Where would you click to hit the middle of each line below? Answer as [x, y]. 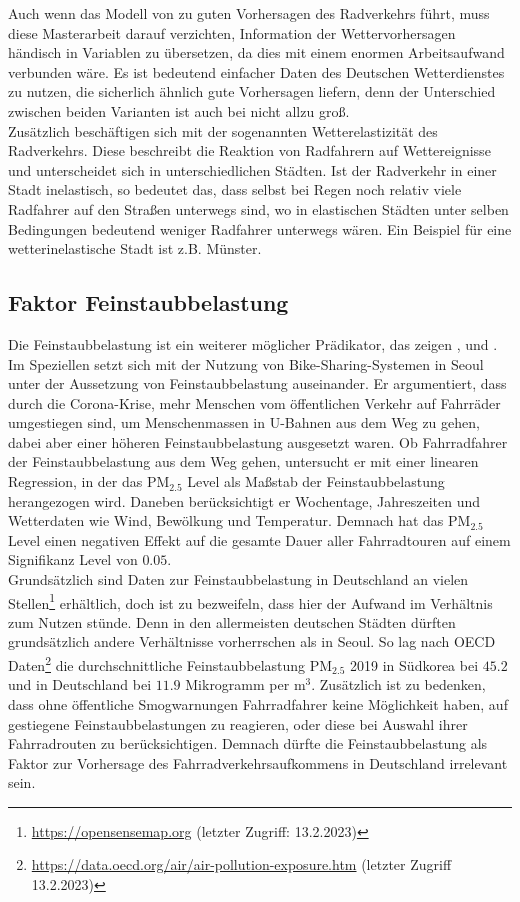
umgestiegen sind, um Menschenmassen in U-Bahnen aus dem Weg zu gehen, [244, 422]
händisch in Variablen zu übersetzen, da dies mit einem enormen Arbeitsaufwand [256, 52]
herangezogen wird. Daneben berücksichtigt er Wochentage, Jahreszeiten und [244, 500]
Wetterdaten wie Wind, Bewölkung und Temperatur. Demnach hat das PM [239, 520]
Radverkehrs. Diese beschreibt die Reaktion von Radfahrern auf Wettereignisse [249, 150]
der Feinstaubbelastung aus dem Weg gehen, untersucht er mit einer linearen [243, 461]
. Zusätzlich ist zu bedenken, [398, 684]
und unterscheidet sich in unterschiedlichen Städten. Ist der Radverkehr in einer [252, 169]
